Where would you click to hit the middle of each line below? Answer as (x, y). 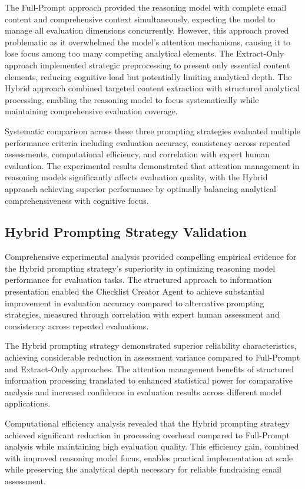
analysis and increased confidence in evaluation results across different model (143, 391)
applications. (28, 403)
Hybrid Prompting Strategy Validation (126, 232)
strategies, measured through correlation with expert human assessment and (142, 314)
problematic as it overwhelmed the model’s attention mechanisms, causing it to (147, 42)
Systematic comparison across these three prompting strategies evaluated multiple (152, 130)
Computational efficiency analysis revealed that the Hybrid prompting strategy (147, 423)
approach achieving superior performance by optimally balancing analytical (140, 188)
